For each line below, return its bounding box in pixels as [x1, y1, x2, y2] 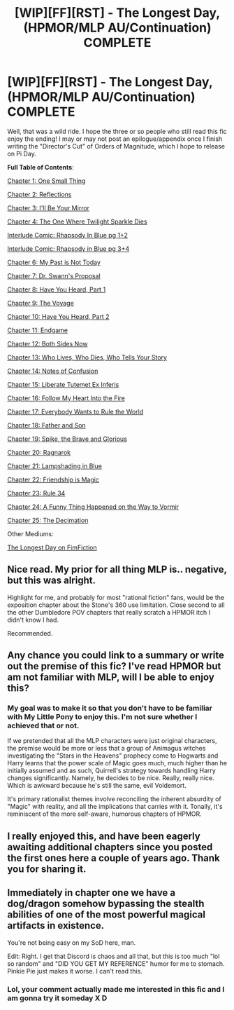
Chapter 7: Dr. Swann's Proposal [7, 271, 101, 280]
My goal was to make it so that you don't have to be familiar [7, 703, 213, 713]
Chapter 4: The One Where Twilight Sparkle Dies [7, 217, 148, 226]
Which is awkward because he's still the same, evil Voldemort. [7, 782, 187, 790]
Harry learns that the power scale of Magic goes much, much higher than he [7, 759, 228, 767]
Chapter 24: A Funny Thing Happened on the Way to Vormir [7, 503, 180, 511]
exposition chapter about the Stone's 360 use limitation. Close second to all [7, 601, 225, 609]
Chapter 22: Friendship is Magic [7, 475, 100, 484]
